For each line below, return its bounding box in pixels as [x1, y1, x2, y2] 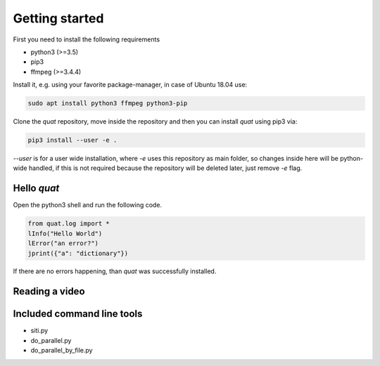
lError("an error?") [27, 240, 99, 247]
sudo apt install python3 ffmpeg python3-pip [27, 99, 188, 107]
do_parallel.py [30, 336, 72, 344]
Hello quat [13, 183, 60, 195]
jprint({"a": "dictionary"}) [27, 249, 129, 257]
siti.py [30, 327, 49, 335]
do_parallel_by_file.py [30, 346, 93, 355]
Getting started [13, 11, 104, 26]
